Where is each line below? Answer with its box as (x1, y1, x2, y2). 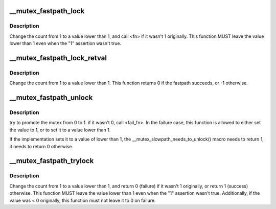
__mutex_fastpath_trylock (9, 156, 94, 166)
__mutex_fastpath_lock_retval (9, 54, 107, 62)
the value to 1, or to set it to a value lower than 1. (9, 127, 111, 133)
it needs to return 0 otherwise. (9, 143, 74, 149)
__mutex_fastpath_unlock (9, 94, 93, 102)
